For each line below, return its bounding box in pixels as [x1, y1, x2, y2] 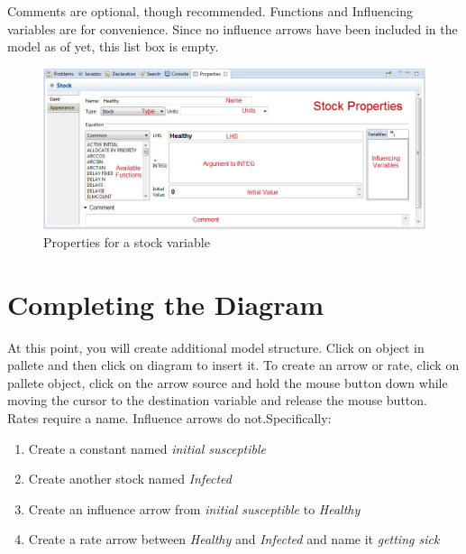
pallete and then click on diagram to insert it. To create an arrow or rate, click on [7, 355, 460, 374]
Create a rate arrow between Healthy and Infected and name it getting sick [28, 530, 440, 549]
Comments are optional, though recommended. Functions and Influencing [7, 2, 414, 20]
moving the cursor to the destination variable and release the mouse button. [7, 391, 427, 410]
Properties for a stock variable [43, 232, 210, 251]
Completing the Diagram [7, 285, 324, 322]
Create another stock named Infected [28, 469, 232, 488]
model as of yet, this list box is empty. [7, 37, 219, 56]
